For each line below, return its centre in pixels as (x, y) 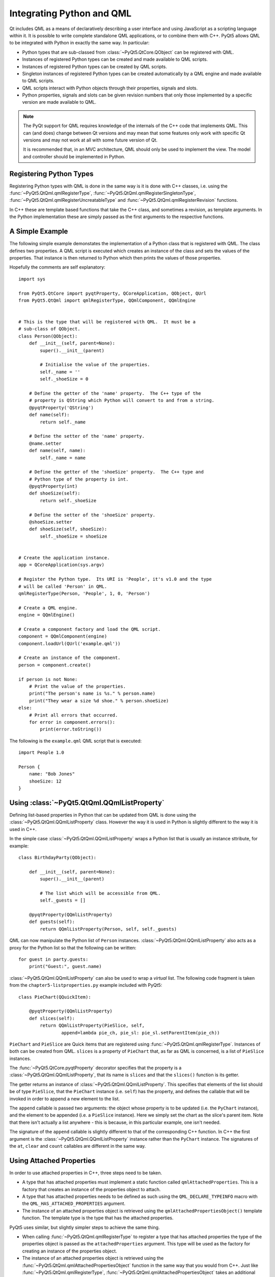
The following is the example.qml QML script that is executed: (76, 741)
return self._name (63, 422)
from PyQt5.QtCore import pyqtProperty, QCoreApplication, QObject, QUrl (113, 293)
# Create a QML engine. (48, 608)
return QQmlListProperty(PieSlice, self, (92, 1026)
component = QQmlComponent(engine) (63, 636)
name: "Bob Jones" (52, 774)
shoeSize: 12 (45, 781)
